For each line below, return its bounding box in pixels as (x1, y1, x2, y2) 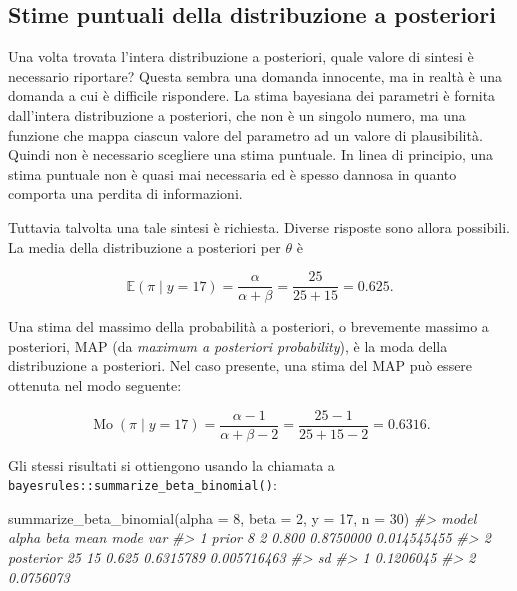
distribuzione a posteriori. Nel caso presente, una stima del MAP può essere (8, 355, 473, 376)
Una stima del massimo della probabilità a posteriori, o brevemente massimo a (8, 316, 489, 337)
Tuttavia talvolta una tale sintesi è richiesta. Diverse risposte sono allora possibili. (8, 216, 510, 237)
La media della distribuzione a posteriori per (8, 236, 281, 257)
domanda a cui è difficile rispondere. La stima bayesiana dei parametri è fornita (8, 85, 496, 106)
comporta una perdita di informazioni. (8, 183, 243, 204)
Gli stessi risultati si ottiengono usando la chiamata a (8, 454, 335, 475)
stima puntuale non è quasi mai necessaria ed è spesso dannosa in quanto (8, 163, 457, 184)
